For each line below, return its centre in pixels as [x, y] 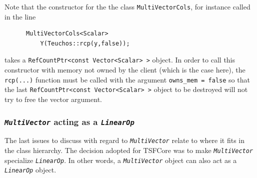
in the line [20, 16]
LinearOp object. [30, 170]
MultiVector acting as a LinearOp [69, 121]
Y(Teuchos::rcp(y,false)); [85, 43]
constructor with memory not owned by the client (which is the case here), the [125, 70]
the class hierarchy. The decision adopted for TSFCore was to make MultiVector [129, 150]
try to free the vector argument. [53, 99]
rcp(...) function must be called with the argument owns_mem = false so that [127, 79]
